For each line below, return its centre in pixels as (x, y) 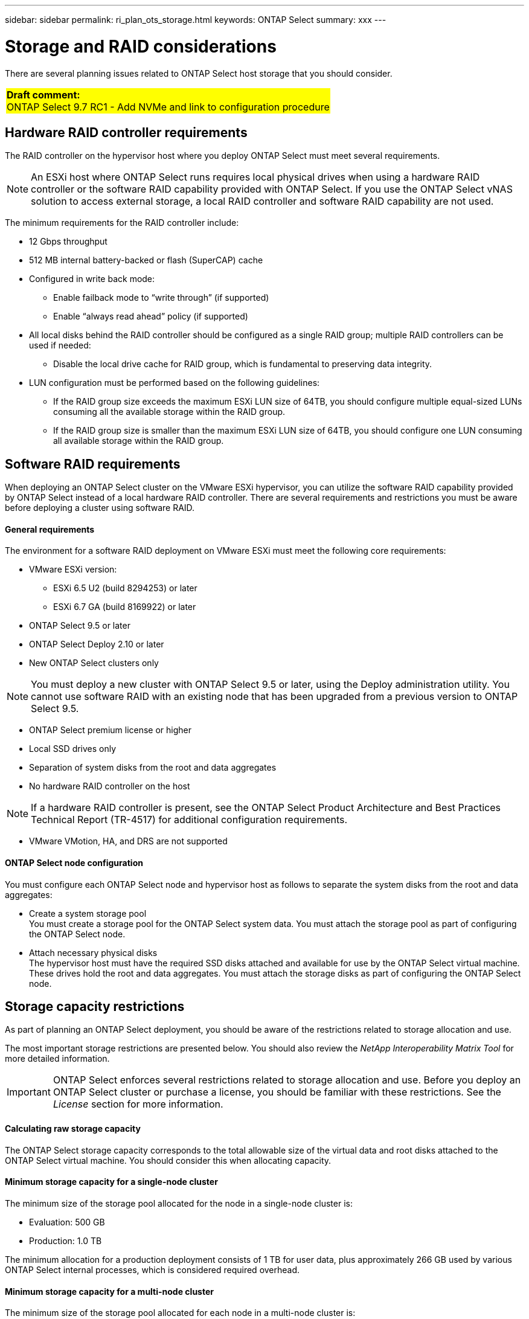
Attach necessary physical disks (93, 952)
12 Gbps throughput (68, 242)
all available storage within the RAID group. (139, 441)
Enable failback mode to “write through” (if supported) (161, 298)
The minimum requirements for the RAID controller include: (122, 223)
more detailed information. (57, 1059)
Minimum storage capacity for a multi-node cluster (109, 1291)
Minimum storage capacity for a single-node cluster (111, 1182)
